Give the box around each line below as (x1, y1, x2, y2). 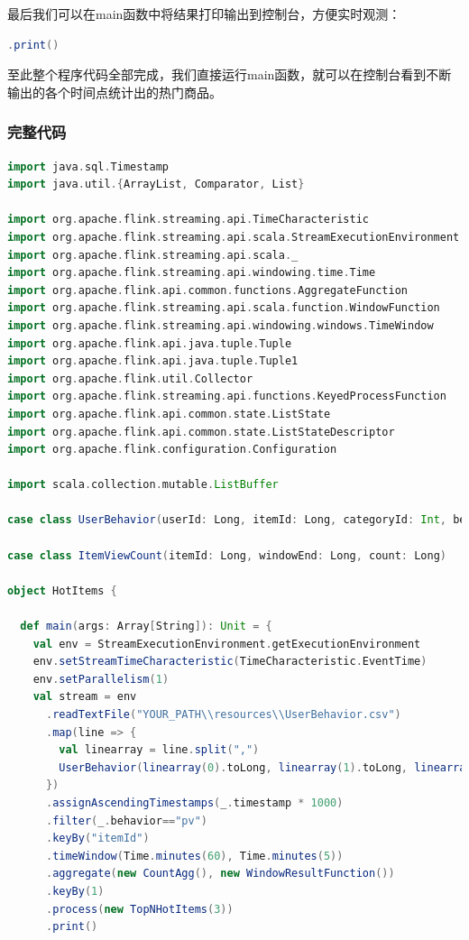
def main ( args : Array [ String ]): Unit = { (20, 620, 272, 633)
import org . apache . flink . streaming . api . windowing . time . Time (7, 266, 376, 280)
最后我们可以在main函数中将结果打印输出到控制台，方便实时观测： (7, 5, 401, 23)
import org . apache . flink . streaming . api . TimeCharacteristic (7, 213, 369, 226)
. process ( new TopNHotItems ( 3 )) (45, 902, 234, 916)
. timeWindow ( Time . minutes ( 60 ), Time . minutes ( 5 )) (45, 849, 344, 862)
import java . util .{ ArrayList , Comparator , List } (7, 178, 305, 191)
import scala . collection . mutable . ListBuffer (7, 478, 279, 492)
